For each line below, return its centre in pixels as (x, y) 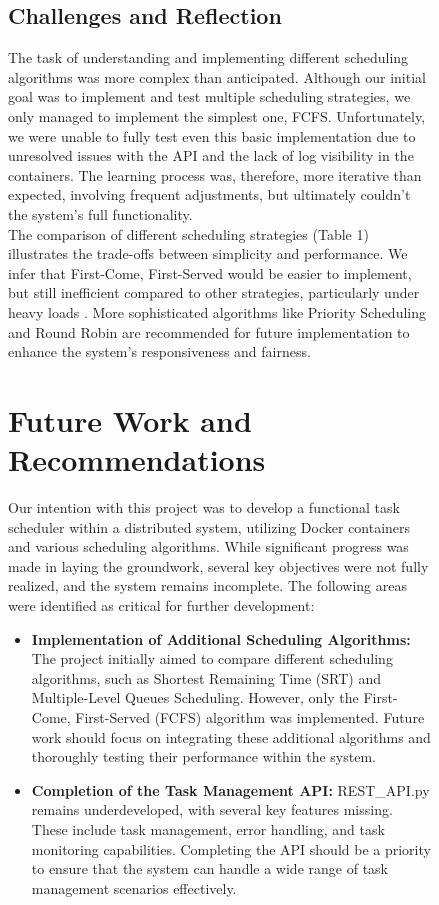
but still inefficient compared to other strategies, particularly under (214, 292)
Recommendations (137, 459)
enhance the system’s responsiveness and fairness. (159, 351)
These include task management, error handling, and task (208, 828)
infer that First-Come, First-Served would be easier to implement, (210, 272)
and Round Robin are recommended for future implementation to (209, 331)
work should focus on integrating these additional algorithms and (231, 736)
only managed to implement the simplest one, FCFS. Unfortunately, (217, 115)
